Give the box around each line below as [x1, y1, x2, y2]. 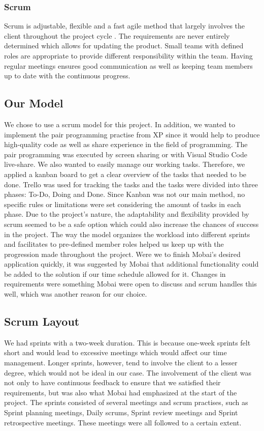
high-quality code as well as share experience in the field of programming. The [4, 139, 248, 150]
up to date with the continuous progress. [4, 70, 130, 81]
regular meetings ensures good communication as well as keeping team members [4, 60, 253, 71]
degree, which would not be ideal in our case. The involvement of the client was [4, 367, 252, 378]
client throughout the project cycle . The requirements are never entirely [4, 30, 230, 41]
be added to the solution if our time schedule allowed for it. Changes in [4, 268, 226, 279]
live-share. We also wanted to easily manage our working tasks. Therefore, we [4, 159, 245, 169]
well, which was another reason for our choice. [4, 289, 147, 299]
